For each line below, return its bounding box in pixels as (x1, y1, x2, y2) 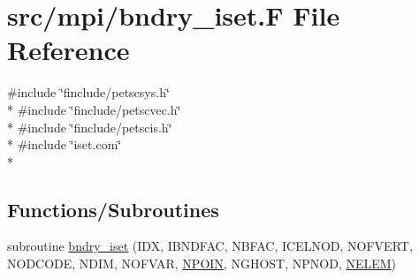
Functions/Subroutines (7, 195, 219, 222)
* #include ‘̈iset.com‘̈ (7, 135, 122, 154)
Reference (7, 32, 130, 68)
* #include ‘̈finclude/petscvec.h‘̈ (7, 100, 181, 118)
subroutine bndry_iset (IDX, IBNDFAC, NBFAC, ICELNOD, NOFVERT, (7, 237, 413, 255)
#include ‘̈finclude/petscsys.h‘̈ (7, 83, 170, 102)
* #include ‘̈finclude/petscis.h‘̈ (7, 117, 172, 136)
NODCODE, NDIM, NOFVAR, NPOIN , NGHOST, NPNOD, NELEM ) (7, 254, 397, 273)
